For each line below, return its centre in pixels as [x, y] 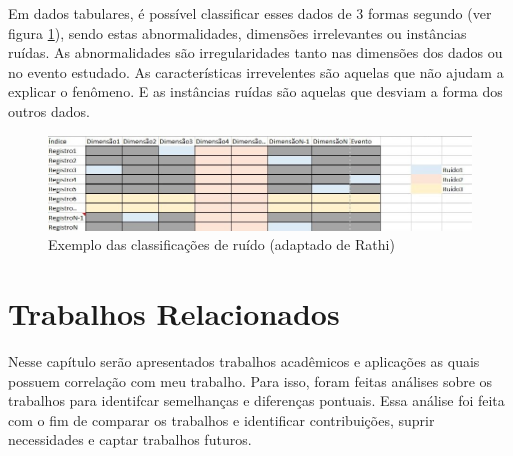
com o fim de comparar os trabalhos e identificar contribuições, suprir [221, 419]
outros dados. [49, 110]
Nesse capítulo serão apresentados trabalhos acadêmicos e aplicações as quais [244, 361]
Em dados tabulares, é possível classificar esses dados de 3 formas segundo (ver [250, 13]
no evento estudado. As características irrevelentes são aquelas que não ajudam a [256, 71]
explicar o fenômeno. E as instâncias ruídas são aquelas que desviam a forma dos [255, 91]
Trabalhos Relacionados [174, 313]
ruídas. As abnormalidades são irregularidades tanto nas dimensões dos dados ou [255, 52]
